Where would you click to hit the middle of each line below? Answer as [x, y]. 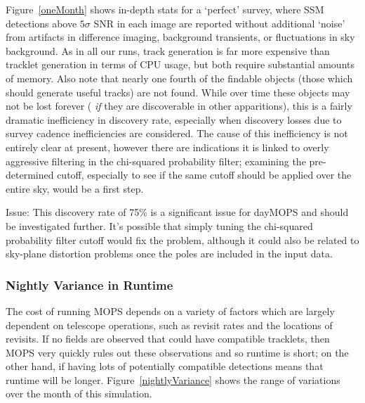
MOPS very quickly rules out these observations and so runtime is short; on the [177, 352]
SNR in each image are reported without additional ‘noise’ [219, 23]
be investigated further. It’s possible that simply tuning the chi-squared [159, 225]
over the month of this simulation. [79, 394]
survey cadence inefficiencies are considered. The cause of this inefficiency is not [177, 133]
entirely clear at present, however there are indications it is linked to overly [167, 147]
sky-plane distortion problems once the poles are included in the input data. [169, 254]
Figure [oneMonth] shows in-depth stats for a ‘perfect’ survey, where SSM [165, 9]
